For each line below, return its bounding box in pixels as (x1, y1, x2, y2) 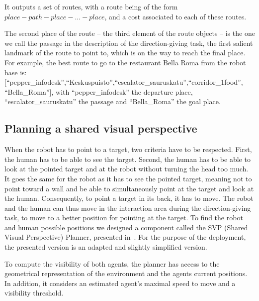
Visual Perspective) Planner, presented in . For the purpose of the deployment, (4, 232, 246, 242)
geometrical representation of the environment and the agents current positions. (4, 268, 248, 279)
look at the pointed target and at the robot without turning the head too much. (4, 163, 249, 174)
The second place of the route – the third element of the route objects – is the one (4, 28, 255, 38)
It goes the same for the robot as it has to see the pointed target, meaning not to (4, 173, 252, 183)
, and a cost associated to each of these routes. (104, 11, 247, 21)
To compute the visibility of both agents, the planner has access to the (4, 258, 220, 269)
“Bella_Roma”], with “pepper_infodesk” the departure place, (4, 86, 193, 97)
